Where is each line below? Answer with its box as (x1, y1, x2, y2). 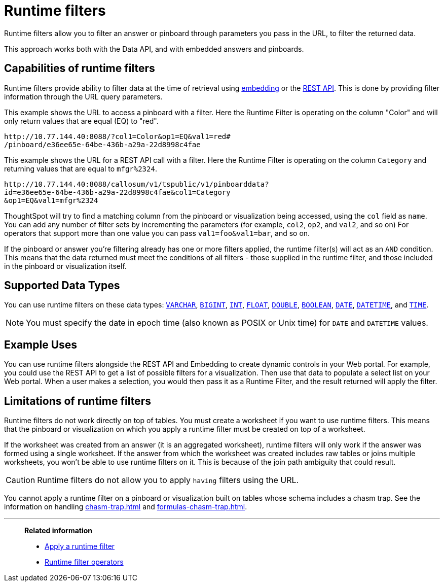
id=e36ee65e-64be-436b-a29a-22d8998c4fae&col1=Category (4, 188, 231, 196)
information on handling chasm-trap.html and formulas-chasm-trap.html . (4, 502, 247, 511)
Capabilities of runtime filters (4, 62, 155, 75)
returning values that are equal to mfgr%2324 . (4, 164, 157, 173)
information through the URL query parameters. (4, 92, 163, 101)
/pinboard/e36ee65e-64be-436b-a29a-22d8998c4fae (4, 140, 201, 149)
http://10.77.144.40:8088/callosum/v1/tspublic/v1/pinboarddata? (4, 180, 269, 188)
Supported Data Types (4, 279, 120, 292)
